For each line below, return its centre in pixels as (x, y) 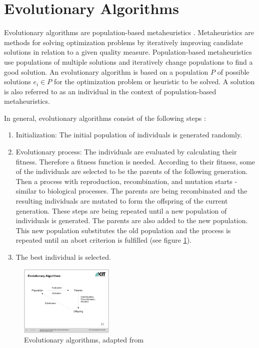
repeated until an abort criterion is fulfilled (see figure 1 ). (103, 240)
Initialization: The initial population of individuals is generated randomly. (129, 135)
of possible (233, 71)
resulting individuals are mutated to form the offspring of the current (122, 201)
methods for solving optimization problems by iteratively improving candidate (123, 42)
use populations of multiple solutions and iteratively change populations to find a (128, 61)
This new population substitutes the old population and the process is (123, 230)
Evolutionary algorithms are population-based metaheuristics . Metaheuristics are (129, 32)
